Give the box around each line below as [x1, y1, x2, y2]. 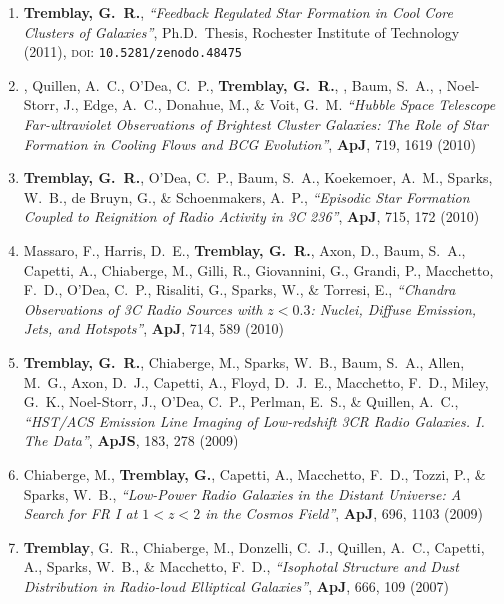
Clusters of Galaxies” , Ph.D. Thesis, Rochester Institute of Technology [23, 21, 460, 42]
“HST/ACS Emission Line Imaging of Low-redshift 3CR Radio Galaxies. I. [23, 410, 485, 431]
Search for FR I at [23, 503, 138, 524]
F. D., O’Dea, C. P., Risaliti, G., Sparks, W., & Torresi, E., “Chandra [23, 279, 456, 300]
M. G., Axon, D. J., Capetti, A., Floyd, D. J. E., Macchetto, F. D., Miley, [23, 371, 489, 392]
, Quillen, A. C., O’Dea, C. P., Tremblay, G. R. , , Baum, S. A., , [23, 74, 443, 95]
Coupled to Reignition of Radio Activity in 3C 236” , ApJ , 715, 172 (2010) [23, 206, 480, 227]
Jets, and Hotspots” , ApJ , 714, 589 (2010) [23, 318, 284, 339]
